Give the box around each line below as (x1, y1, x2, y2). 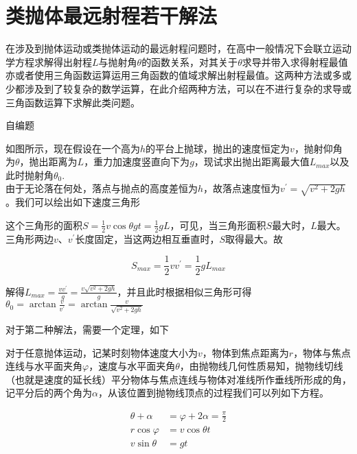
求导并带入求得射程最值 (242, 54, 348, 69)
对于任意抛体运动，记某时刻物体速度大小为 (5, 345, 198, 359)
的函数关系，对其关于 (141, 54, 238, 69)
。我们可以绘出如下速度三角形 (5, 195, 140, 209)
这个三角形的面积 (5, 217, 82, 232)
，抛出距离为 (19, 154, 78, 169)
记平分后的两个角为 (5, 385, 92, 400)
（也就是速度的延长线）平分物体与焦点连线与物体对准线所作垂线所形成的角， (5, 372, 352, 386)
